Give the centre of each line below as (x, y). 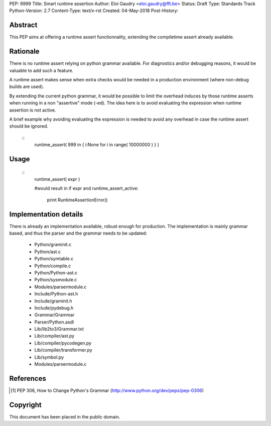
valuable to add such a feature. (41, 70)
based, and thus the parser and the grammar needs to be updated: (78, 233)
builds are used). (27, 87)
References (28, 379)
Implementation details (46, 214)
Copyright (26, 405)
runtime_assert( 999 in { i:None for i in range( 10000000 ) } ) (97, 145)
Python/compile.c (53, 266)
